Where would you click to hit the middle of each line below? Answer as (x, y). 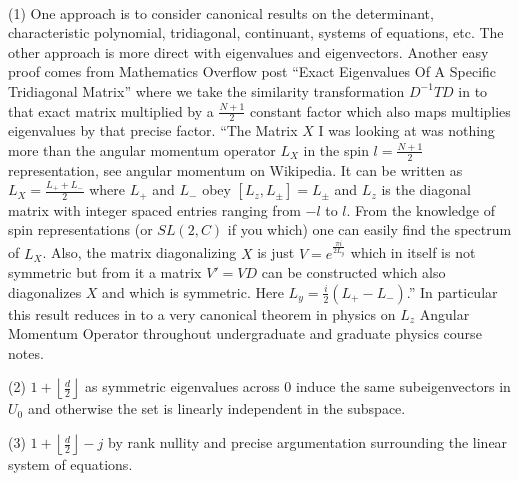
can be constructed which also (353, 272)
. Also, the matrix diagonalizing (139, 252)
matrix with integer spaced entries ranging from (154, 209)
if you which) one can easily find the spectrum (369, 229)
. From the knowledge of (420, 209)
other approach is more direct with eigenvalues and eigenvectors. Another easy (248, 51)
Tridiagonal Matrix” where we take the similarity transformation (206, 90)
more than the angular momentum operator (142, 149)
